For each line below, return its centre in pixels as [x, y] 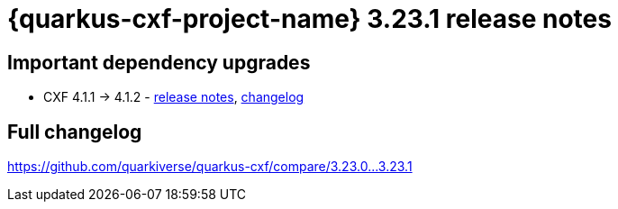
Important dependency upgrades [159, 62]
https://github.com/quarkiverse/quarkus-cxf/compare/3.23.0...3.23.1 [210, 167]
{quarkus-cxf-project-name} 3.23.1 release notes [309, 19]
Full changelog [75, 132]
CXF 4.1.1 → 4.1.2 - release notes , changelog [174, 97]
